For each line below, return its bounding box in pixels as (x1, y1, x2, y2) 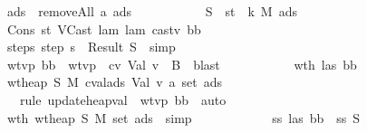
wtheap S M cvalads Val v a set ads (6, 72, 223, 91)
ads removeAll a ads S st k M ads (6, 2, 298, 20)
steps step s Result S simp (6, 37, 176, 56)
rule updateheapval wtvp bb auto (19, 90, 227, 109)
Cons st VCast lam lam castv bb (6, 19, 201, 38)
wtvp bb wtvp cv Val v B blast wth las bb (6, 54, 357, 73)
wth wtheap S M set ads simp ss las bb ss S (6, 108, 361, 127)
